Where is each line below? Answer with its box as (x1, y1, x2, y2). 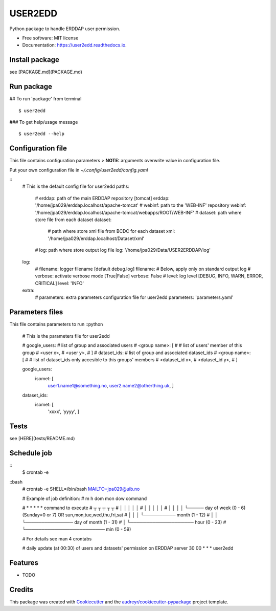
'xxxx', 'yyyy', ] (48, 408, 79, 414)
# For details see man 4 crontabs (22, 535, 92, 542)
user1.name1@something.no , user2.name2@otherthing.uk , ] (48, 383, 174, 389)
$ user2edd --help (18, 131, 65, 137)
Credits (9, 585, 34, 594)
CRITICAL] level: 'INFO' (35, 280, 84, 286)
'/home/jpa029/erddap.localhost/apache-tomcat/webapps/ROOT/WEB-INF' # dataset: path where (35, 209, 242, 215)
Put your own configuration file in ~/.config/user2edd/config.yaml (9, 167, 148, 173)
